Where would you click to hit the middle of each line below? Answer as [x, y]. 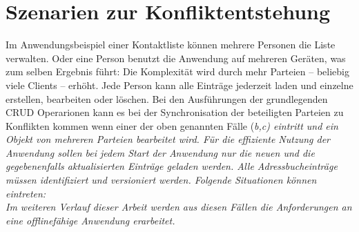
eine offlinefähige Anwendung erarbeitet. [90, 220]
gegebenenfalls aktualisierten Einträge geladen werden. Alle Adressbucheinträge [172, 166]
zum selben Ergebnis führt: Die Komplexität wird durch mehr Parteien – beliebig [178, 71]
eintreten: [26, 193]
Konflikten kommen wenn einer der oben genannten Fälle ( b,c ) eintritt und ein [172, 125]
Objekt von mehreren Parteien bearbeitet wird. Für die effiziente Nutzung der [168, 139]
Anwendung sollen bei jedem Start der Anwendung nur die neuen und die [160, 152]
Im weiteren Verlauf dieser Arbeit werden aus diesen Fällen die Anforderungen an [179, 207]
